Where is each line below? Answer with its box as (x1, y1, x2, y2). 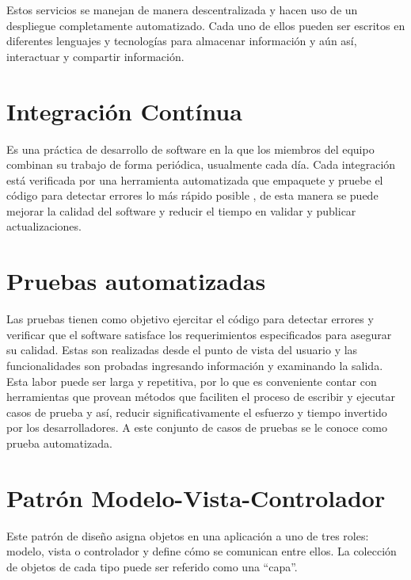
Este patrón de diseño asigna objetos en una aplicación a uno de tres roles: (6, 527, 369, 544)
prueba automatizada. (6, 434, 112, 451)
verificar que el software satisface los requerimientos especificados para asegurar (6, 326, 392, 342)
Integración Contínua (6, 94, 242, 127)
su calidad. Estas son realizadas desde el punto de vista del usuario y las (6, 342, 358, 358)
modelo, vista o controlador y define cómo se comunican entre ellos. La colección (6, 543, 397, 559)
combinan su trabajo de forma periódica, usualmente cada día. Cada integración (6, 156, 396, 173)
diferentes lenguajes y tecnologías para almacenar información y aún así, (6, 32, 357, 49)
